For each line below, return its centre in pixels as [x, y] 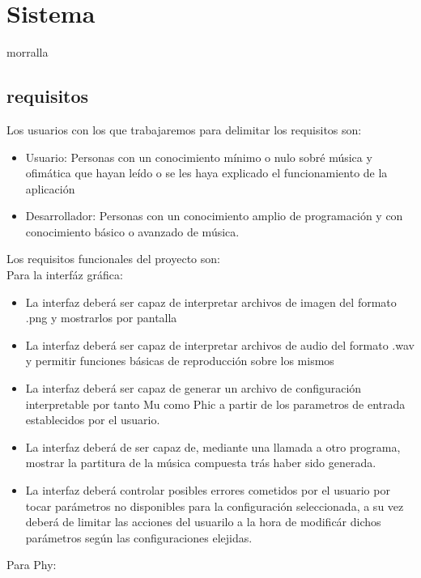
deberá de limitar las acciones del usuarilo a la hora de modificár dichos [203, 522]
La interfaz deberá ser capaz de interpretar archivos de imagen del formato [211, 302]
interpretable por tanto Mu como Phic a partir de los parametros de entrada [215, 404]
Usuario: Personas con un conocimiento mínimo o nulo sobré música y [199, 157]
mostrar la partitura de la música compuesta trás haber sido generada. [201, 463]
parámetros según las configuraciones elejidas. [139, 537]
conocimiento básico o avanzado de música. [132, 231]
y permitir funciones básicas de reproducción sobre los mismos [180, 361]
